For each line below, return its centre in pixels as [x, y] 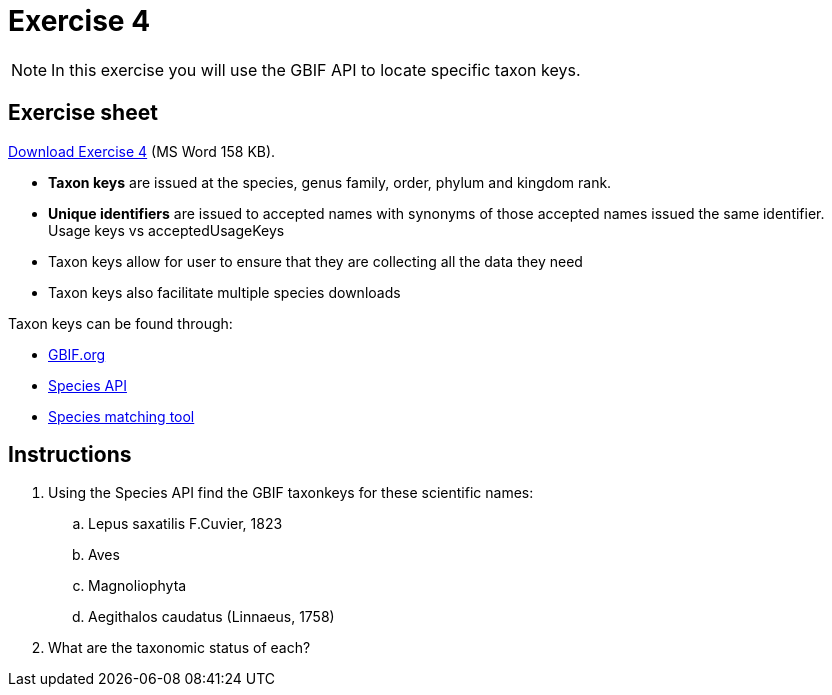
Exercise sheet [83, 113]
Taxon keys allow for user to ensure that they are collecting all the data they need [315, 261]
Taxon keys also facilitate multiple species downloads [224, 292]
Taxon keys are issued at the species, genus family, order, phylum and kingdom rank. [330, 182]
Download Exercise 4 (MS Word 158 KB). [142, 151]
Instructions [70, 455]
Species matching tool [121, 416]
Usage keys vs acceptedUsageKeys [166, 230]
